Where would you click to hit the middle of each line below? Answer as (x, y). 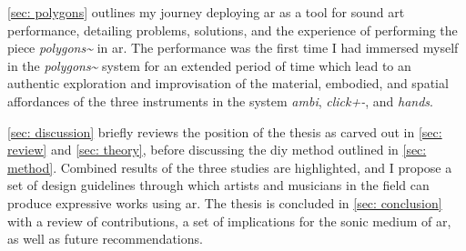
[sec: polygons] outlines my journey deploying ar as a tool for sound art (206, 12)
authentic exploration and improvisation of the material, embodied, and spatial (228, 83)
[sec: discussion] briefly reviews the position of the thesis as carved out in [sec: (225, 131)
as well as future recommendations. (105, 239)
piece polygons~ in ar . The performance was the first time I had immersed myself (233, 48)
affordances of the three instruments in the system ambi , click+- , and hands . (220, 100)
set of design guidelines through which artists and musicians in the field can (218, 185)
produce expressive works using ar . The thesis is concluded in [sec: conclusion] (225, 202)
